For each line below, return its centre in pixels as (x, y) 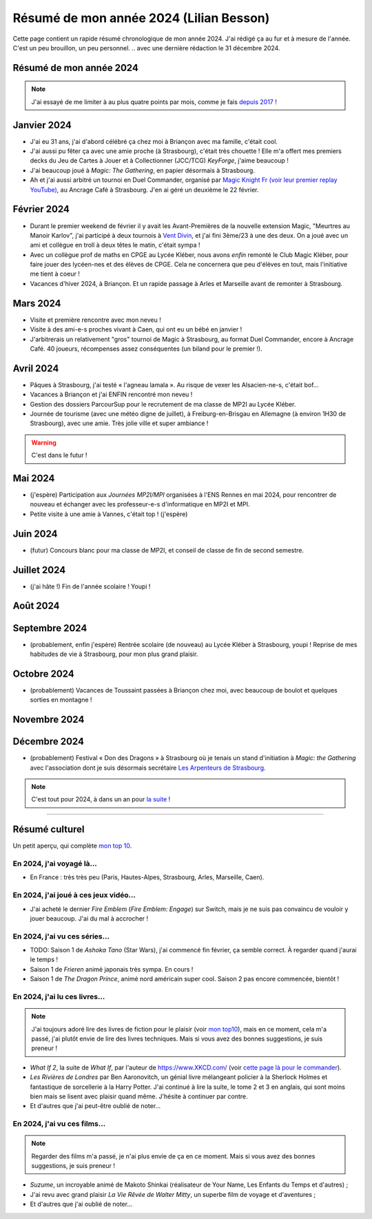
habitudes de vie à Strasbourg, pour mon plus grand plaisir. (114, 654)
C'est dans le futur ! (59, 455)
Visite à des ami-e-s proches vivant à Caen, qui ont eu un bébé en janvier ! (136, 329)
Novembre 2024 (49, 720)
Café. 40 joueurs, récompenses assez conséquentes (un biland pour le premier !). (146, 349)
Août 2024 (36, 606)
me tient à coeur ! (55, 274)
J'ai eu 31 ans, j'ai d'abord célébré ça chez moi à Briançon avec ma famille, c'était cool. (154, 141)
